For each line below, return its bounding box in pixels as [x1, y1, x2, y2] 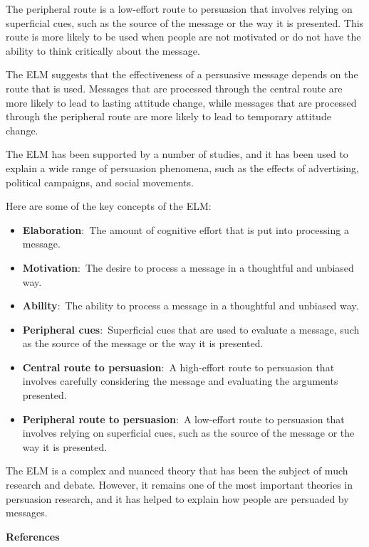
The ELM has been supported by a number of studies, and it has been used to [6, 147, 348, 161]
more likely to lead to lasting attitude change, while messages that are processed [6, 95, 357, 110]
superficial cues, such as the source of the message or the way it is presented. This [6, 15, 364, 30]
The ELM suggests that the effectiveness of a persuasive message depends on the [6, 67, 358, 82]
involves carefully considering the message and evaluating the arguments [22, 373, 338, 388]
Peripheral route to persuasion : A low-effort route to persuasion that [22, 411, 345, 426]
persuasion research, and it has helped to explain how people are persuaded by [6, 491, 349, 506]
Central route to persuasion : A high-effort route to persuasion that [22, 359, 335, 374]
